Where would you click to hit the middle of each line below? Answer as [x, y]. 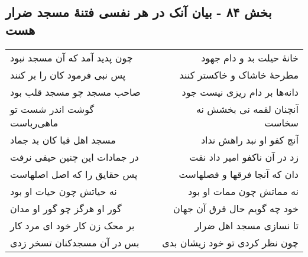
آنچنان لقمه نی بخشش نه [247, 109]
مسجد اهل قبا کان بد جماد [63, 139]
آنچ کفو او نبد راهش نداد [249, 139]
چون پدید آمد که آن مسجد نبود [72, 57]
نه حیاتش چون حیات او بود [64, 191]
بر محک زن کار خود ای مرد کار [72, 225]
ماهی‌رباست [34, 122]
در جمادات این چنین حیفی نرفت [74, 157]
